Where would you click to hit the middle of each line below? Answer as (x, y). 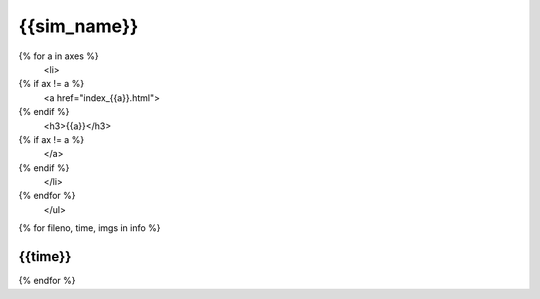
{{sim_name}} (78, 26)
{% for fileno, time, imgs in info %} (89, 228)
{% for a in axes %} (58, 56)
